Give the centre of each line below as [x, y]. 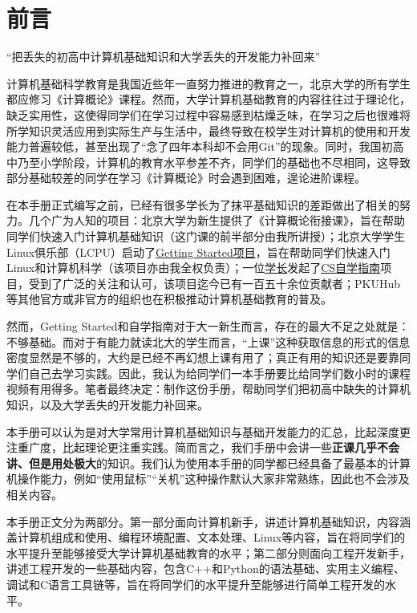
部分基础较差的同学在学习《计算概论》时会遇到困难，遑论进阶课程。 [186, 178]
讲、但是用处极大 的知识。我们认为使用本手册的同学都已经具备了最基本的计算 [208, 463]
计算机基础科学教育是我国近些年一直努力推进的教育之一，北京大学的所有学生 [208, 83]
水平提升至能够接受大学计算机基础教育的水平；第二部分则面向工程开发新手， [208, 552]
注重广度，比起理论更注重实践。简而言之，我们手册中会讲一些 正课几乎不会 [203, 447]
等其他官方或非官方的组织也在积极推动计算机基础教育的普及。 [169, 299]
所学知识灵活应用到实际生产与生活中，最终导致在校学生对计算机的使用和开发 [208, 130]
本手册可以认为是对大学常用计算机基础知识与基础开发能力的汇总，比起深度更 [208, 431]
